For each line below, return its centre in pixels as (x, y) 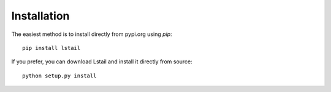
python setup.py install (59, 76)
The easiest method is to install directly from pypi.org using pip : (92, 34)
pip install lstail (51, 48)
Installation (40, 16)
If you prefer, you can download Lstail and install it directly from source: (102, 62)
